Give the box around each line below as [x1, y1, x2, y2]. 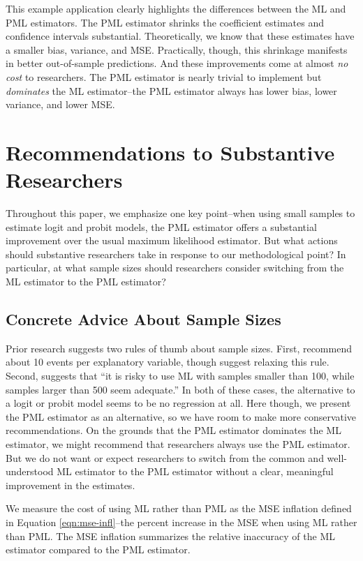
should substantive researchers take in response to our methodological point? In [6, 246, 346, 261]
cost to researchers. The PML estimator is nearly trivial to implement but [6, 69, 322, 84]
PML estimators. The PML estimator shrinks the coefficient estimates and [6, 15, 324, 29]
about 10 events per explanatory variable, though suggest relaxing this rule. [6, 354, 329, 369]
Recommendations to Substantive [6, 137, 335, 166]
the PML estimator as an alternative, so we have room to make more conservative [6, 409, 357, 424]
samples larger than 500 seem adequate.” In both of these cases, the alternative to [6, 382, 355, 396]
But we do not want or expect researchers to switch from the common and [6, 450, 324, 465]
